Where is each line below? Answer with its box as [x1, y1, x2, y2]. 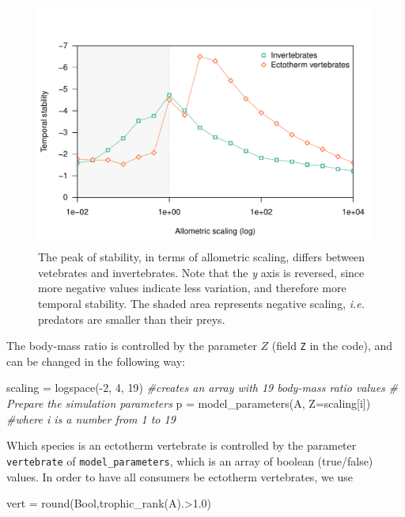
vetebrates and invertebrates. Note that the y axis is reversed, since [38, 264, 365, 280]
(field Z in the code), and [271, 337, 393, 354]
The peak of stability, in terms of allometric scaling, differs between [38, 249, 365, 265]
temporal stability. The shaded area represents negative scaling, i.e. [38, 295, 365, 312]
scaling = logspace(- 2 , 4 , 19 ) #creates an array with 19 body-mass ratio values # [6, 379, 398, 396]
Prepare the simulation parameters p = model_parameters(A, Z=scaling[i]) [6, 395, 371, 412]
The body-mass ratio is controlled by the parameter [6, 337, 257, 354]
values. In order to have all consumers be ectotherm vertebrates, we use [6, 468, 354, 485]
